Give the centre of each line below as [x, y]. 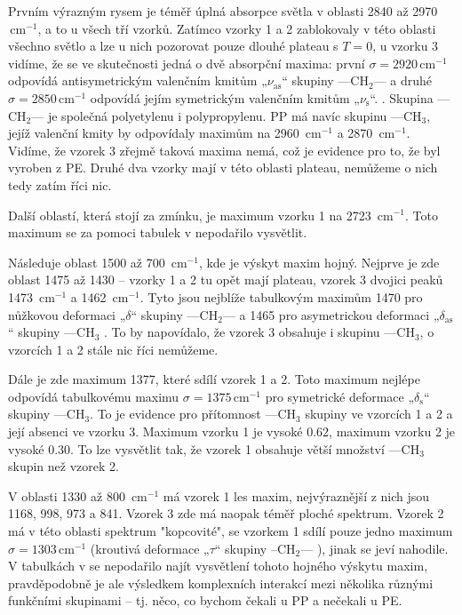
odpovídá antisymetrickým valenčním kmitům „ [138, 80]
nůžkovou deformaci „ [67, 314]
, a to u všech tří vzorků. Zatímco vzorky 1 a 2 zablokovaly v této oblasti [237, 28]
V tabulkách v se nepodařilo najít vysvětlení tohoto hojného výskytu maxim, [218, 566]
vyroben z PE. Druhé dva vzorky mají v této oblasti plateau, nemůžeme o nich [223, 168]
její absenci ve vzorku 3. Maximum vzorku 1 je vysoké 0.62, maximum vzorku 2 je [232, 431]
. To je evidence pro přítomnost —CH [193, 414]
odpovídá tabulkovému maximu [94, 396]
